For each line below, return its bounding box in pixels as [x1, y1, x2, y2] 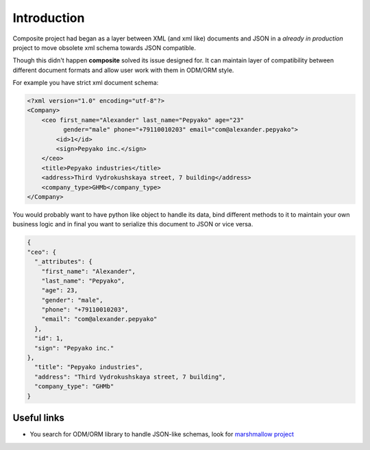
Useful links [12, 412, 65, 424]
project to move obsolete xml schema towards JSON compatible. [12, 43, 197, 51]
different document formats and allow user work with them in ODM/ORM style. [12, 66, 234, 74]
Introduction [12, 10, 85, 25]
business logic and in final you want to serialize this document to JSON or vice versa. [12, 220, 254, 228]
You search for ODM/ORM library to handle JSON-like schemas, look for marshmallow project [29, 430, 295, 438]
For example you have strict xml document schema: [12, 79, 159, 87]
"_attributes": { [34, 258, 92, 265]
